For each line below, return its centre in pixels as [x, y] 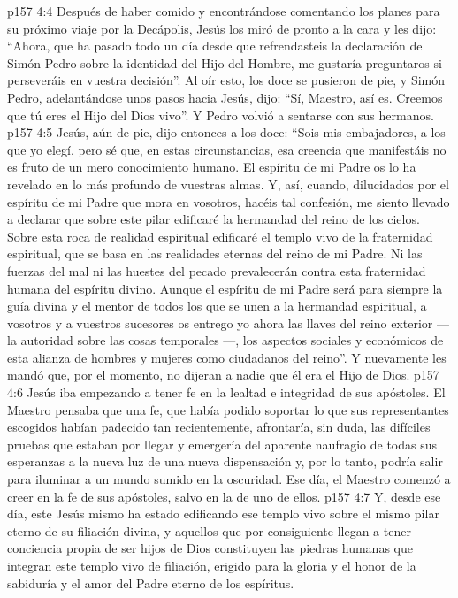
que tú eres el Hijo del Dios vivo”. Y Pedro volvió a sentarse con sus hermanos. [221, 115]
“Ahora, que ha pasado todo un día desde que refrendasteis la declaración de [215, 46]
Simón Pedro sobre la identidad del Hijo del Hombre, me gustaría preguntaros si [225, 62]
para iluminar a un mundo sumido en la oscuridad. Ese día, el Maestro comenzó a [229, 479]
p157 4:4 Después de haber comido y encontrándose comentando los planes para [224, 11]
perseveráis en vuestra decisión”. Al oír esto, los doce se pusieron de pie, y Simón [226, 80]
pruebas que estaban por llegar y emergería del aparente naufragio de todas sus [222, 444]
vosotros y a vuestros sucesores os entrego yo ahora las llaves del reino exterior [220, 322]
